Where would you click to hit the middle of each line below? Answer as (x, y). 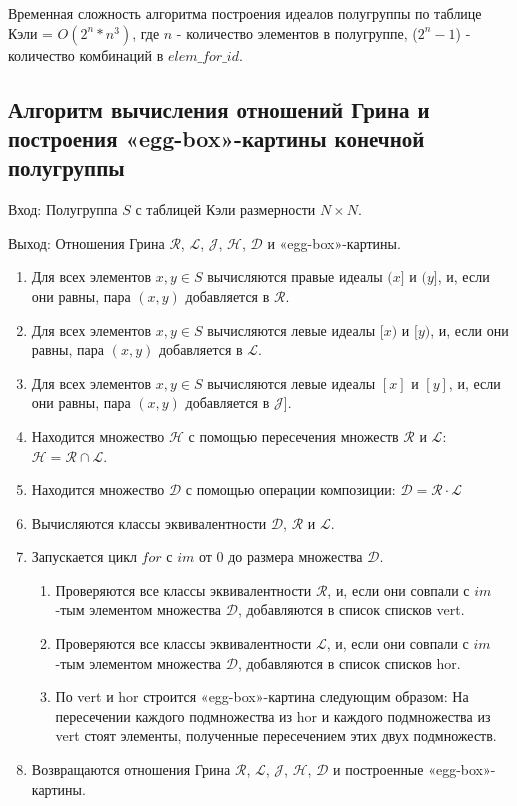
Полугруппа (81, 209)
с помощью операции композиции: (290, 489)
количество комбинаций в (86, 54)
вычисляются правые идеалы (295, 276)
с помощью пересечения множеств (293, 435)
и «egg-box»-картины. (334, 242)
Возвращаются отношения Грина (131, 769)
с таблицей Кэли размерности (225, 209)
